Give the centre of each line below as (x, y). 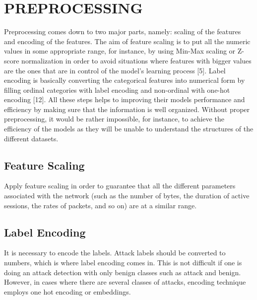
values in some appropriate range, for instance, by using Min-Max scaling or (120, 51)
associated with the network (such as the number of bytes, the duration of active (127, 196)
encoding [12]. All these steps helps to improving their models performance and (125, 99)
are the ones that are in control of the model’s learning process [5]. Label (115, 70)
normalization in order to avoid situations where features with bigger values (136, 60)
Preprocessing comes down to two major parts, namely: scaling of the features (123, 31)
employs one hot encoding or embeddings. (67, 291)
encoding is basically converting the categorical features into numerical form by (125, 80)
